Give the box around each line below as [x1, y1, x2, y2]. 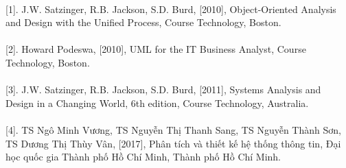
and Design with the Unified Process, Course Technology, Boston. [5, 15, 281, 29]
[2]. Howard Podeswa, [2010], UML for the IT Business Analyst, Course [5, 42, 306, 56]
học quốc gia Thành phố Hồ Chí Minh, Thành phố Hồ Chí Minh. [5, 149, 281, 164]
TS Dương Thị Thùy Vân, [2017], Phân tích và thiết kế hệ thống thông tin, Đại [5, 136, 341, 150]
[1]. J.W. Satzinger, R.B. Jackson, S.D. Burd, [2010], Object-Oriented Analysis [5, 1, 336, 16]
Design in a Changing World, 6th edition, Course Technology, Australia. [5, 95, 309, 110]
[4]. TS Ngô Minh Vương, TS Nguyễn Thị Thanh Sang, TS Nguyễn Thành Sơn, [5, 122, 341, 136]
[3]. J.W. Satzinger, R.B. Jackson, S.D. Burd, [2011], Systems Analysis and [5, 82, 321, 97]
